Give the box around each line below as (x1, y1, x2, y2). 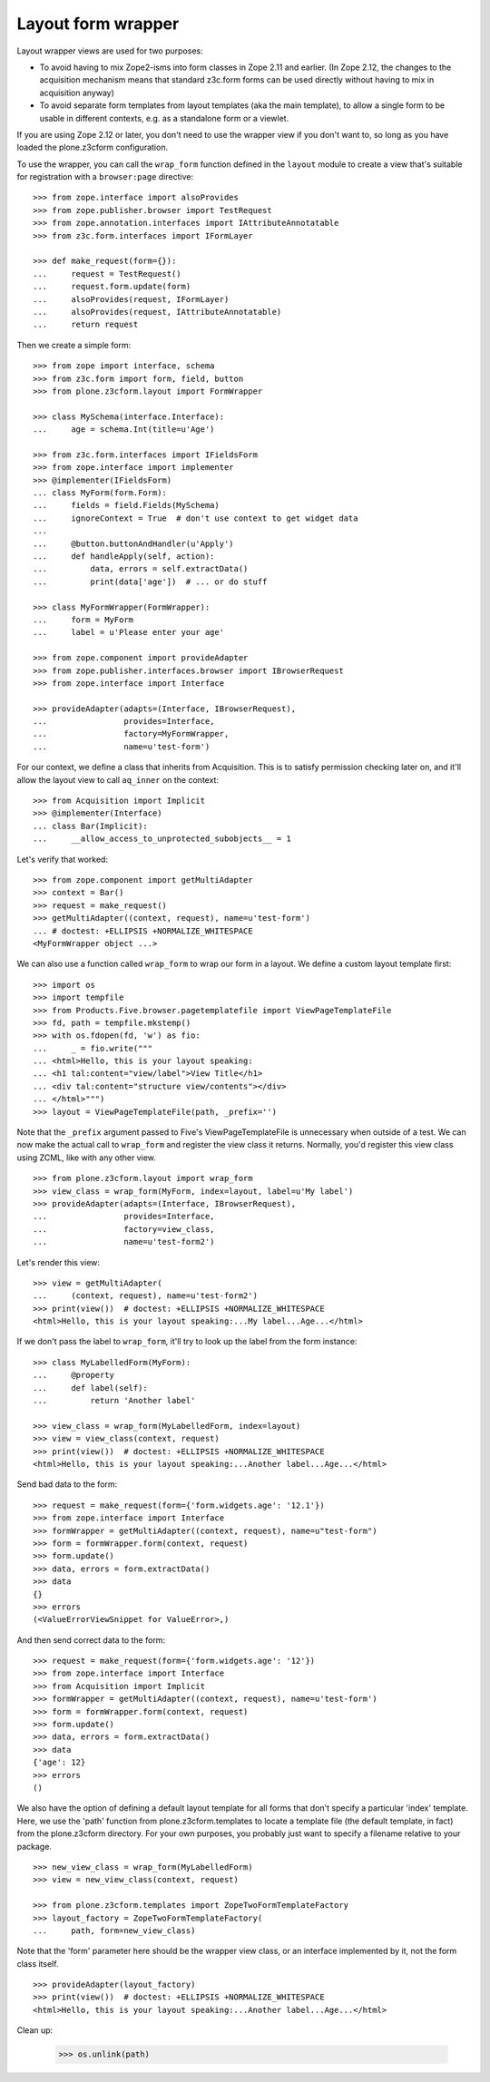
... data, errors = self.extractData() (33, 563, 249, 574)
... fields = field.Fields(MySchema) (33, 500, 220, 511)
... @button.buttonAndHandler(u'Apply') (33, 538, 235, 549)
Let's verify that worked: (16, 854, 109, 865)
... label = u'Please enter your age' (33, 627, 225, 638)
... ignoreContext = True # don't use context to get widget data (33, 513, 358, 523)
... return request (33, 319, 139, 330)
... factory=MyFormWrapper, (33, 728, 230, 739)
